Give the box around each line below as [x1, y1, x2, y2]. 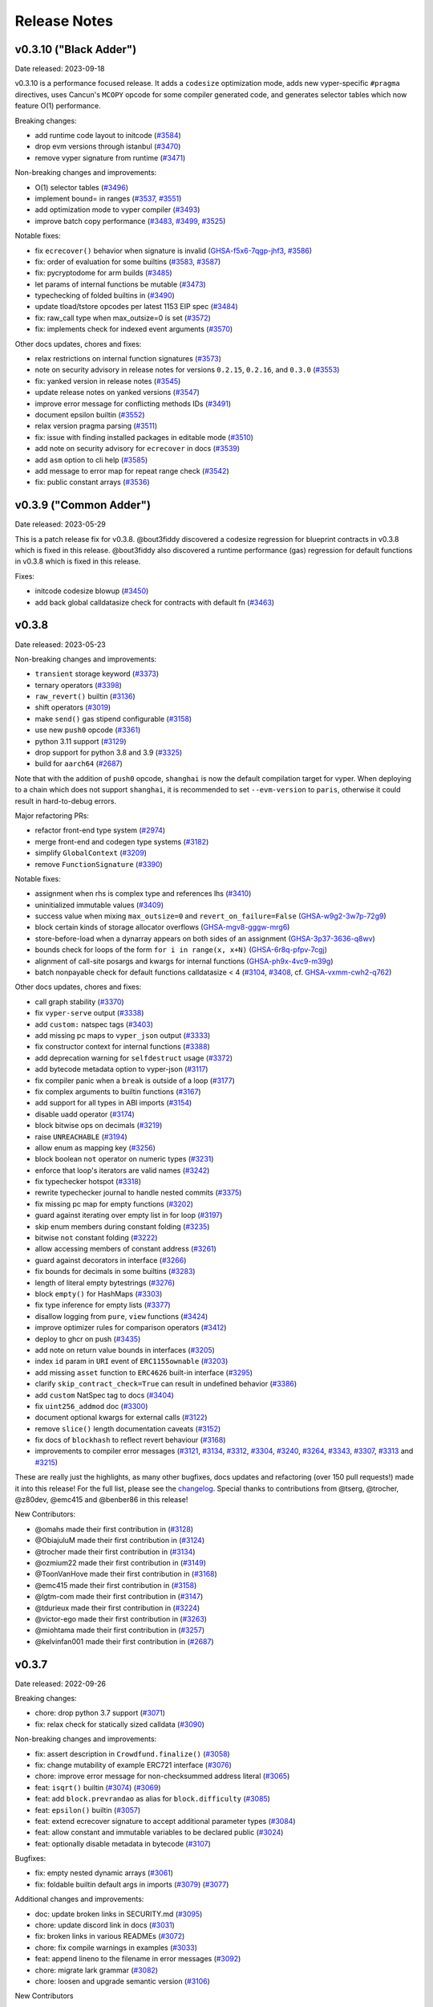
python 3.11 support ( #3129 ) [34, 736, 127, 746]
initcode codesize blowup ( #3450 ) [34, 586, 149, 596]
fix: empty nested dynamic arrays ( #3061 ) [34, 1868, 174, 1878]
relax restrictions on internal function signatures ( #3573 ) [34, 354, 222, 364]
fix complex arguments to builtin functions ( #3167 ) [34, 1086, 201, 1096]
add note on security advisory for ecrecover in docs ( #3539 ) [34, 444, 241, 454]
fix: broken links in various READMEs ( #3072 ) [34, 1932, 185, 1941]
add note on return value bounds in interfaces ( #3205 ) [34, 1345, 216, 1354]
